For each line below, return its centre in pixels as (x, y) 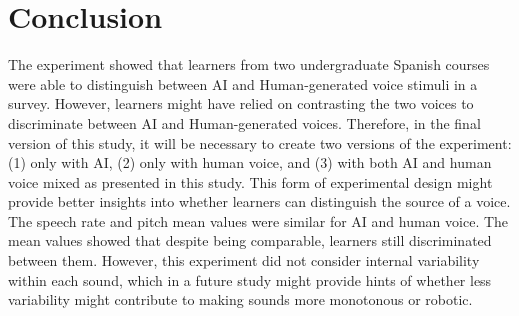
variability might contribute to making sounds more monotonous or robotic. (240, 299)
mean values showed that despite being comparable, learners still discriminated (250, 240)
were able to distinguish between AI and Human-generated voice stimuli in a (243, 83)
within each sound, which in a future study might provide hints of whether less (250, 279)
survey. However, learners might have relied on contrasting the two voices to (241, 103)
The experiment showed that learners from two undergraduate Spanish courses (249, 64)
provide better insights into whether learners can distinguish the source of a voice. (259, 201)
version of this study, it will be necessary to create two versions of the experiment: (260, 142)
